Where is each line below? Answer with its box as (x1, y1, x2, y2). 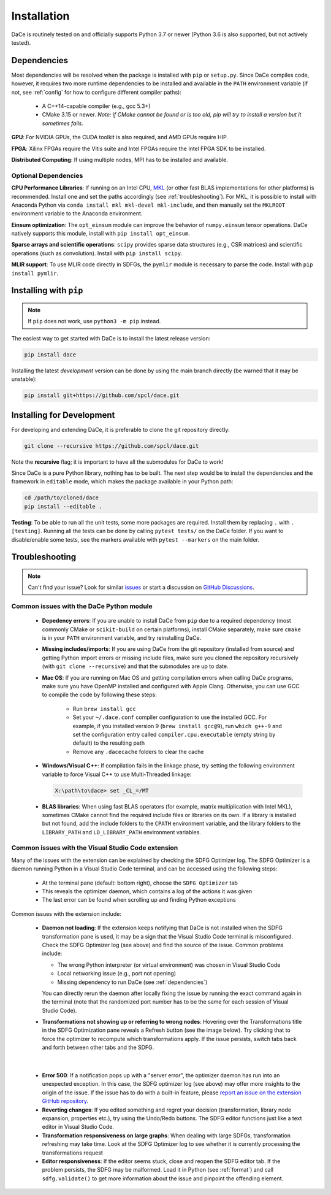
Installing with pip (11, 285, 83, 296)
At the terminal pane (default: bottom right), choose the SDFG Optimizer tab (42, 879, 238, 886)
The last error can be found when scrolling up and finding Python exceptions (42, 896, 236, 904)
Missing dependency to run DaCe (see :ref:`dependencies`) (57, 978, 208, 986)
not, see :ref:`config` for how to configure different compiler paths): (11, 88, 182, 96)
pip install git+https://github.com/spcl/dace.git (24, 392, 180, 399)
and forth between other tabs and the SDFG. (42, 1043, 154, 1051)
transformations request (42, 1149, 104, 1156)
